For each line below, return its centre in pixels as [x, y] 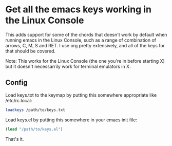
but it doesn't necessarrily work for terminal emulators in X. [68, 66]
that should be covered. [30, 51]
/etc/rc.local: [19, 100]
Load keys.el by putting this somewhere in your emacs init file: [71, 120]
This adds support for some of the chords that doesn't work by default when [86, 34]
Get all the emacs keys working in [78, 10]
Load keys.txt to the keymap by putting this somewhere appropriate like [81, 95]
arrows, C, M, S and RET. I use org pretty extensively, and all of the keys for [85, 45]
